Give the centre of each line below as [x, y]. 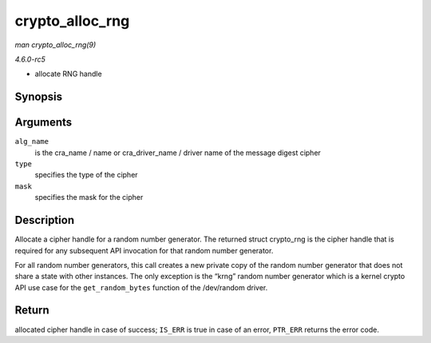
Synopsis [39, 97]
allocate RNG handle [69, 74]
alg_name [32, 142]
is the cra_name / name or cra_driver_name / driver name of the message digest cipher [178, 153]
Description [45, 220]
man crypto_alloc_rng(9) [55, 45]
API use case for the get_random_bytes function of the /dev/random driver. [141, 287]
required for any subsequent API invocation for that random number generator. [144, 250]
